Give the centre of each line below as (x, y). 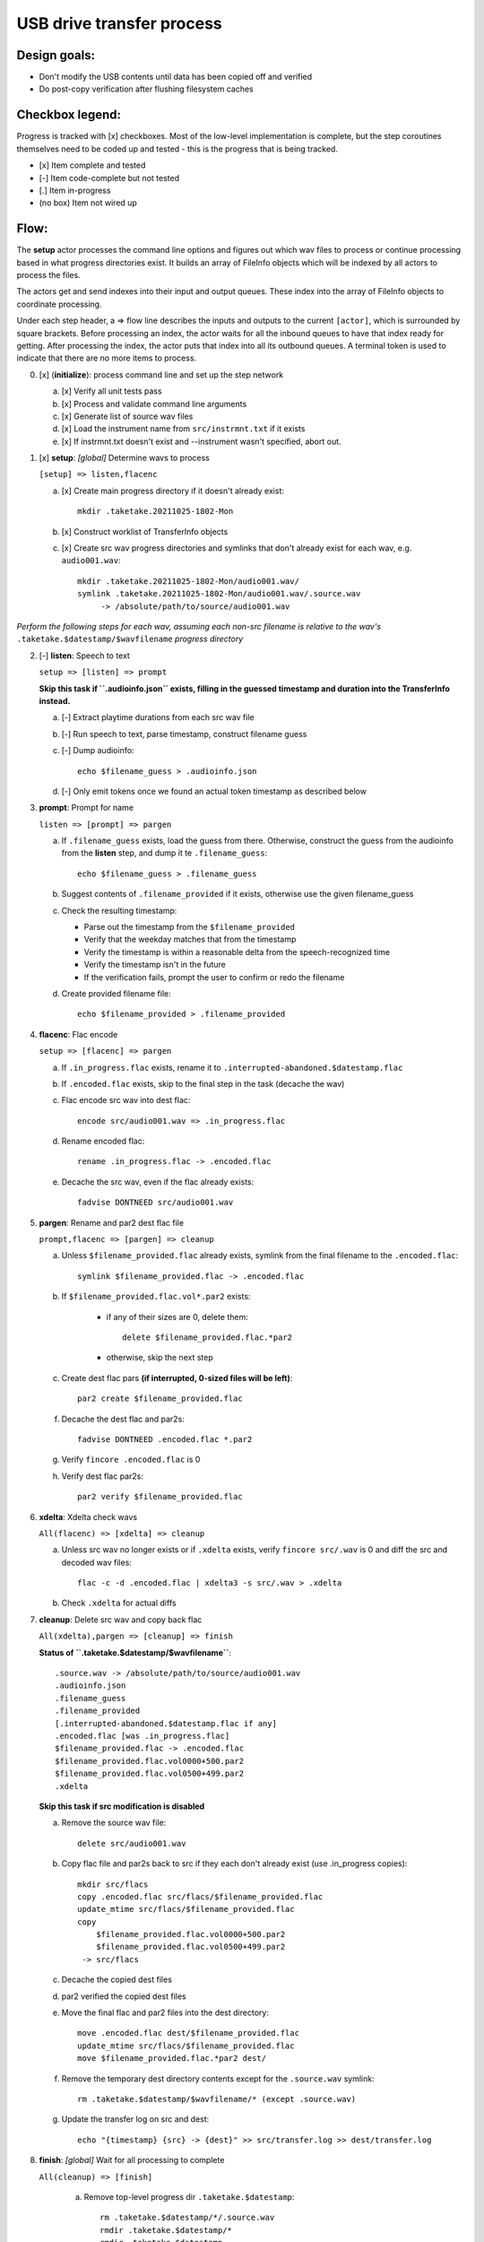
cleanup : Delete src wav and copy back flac (121, 1620)
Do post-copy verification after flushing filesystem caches (147, 89)
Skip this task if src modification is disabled (122, 1806)
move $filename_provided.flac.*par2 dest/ (172, 2059)
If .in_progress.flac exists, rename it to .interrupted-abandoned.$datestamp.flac (232, 1067)
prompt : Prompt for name (86, 808)
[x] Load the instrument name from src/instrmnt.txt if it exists (183, 429)
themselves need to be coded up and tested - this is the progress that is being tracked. (177, 149)
